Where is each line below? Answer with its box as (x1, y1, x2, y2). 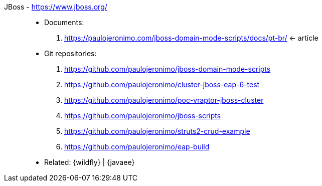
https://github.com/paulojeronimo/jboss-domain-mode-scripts (64, 65, 271, 73)
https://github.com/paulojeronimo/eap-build (64, 142, 210, 151)
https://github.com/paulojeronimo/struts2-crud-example (64, 127, 250, 135)
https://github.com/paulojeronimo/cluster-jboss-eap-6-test (64, 80, 260, 89)
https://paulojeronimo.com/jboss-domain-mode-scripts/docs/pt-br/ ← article (64, 34, 318, 42)
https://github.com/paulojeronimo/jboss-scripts (64, 111, 221, 120)
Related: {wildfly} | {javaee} (44, 158, 135, 166)
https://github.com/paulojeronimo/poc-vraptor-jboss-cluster (64, 96, 264, 104)
